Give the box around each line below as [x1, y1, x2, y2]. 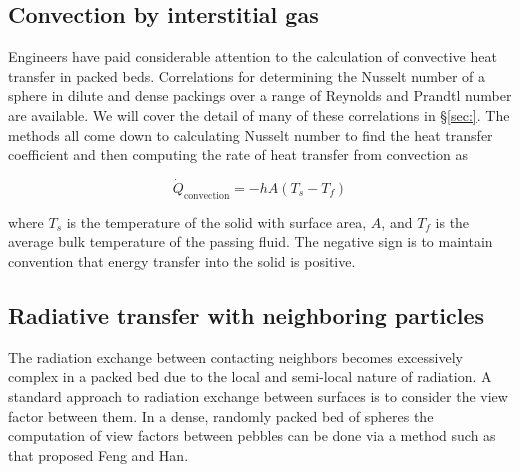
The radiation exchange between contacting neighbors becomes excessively [8, 346, 463, 367]
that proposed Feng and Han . [8, 444, 189, 465]
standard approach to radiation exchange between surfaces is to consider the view [8, 385, 508, 406]
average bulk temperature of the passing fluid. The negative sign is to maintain [8, 231, 493, 252]
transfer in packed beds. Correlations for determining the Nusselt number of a [8, 65, 486, 86]
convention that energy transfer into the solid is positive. [8, 250, 356, 271]
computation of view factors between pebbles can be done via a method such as [8, 425, 496, 446]
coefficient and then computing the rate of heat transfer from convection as [8, 144, 468, 165]
